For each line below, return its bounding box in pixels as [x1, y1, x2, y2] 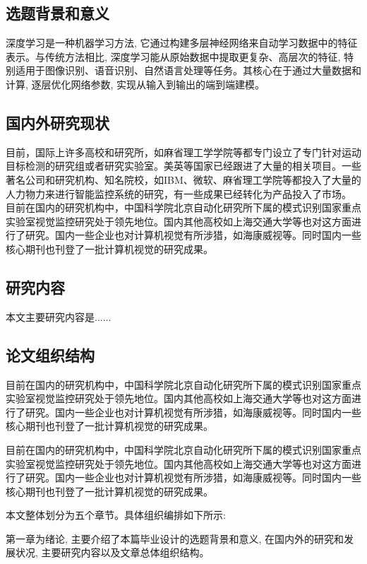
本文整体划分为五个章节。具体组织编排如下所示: [6, 507, 226, 522]
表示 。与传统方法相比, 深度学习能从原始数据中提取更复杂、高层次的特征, [6, 49, 341, 64]
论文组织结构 [6, 343, 95, 365]
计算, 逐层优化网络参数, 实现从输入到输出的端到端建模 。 [6, 76, 265, 91]
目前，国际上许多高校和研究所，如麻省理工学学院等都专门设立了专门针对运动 [6, 144, 361, 159]
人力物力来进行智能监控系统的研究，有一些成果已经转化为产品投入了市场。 [6, 186, 351, 201]
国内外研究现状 [6, 111, 109, 133]
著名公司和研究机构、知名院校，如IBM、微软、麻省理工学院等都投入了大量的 [6, 172, 361, 187]
